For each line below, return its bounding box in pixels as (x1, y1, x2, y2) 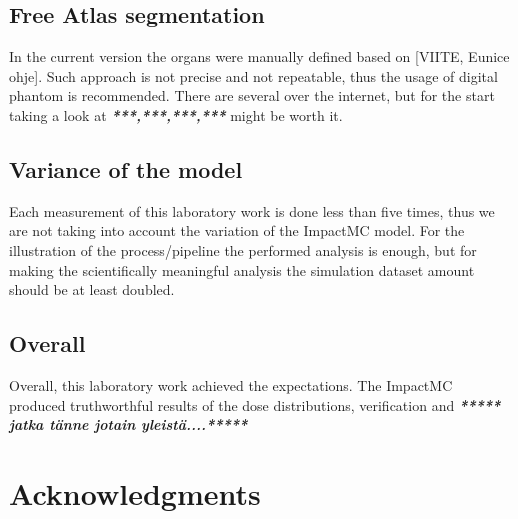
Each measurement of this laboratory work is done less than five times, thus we (9, 200, 495, 221)
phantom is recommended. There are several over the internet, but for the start (9, 85, 495, 106)
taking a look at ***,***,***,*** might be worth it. (9, 104, 343, 125)
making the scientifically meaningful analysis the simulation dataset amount (9, 259, 475, 280)
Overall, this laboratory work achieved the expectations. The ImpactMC (9, 374, 453, 395)
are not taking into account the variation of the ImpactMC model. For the (9, 220, 465, 241)
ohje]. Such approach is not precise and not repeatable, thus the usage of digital (9, 65, 498, 86)
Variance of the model (9, 153, 243, 184)
